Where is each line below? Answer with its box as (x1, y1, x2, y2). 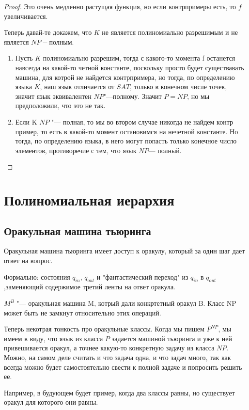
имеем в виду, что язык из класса (4, 333, 103, 343)
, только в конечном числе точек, (130, 81, 227, 92)
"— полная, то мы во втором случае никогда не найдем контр (51, 116, 233, 126)
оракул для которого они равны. (4, 397, 98, 407)
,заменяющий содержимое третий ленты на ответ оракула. (4, 282, 176, 292)
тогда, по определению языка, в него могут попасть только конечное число (15, 136, 237, 146)
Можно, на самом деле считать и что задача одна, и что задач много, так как (4, 352, 231, 363)
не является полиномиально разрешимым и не (102, 27, 238, 37)
